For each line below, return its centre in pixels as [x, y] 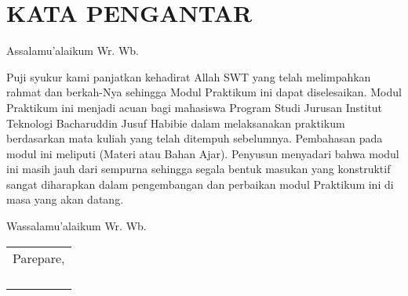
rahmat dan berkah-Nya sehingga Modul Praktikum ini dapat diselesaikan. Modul [204, 92]
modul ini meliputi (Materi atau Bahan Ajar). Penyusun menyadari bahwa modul [203, 153]
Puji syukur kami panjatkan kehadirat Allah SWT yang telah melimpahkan [189, 76]
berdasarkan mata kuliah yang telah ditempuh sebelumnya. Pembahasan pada [195, 138]
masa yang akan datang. [65, 199]
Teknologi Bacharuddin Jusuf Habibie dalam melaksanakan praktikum [176, 123]
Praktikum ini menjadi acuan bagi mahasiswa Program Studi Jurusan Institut [195, 107]
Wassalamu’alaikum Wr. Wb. [76, 226]
